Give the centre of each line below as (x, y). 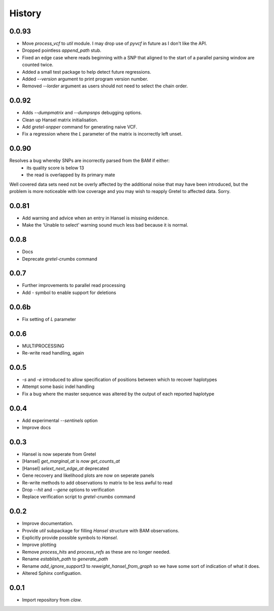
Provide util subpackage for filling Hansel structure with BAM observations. (101, 530)
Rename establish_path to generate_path (65, 559)
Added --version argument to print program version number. (85, 79)
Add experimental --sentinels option (60, 420)
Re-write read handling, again (53, 353)
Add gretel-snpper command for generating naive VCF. (80, 127)
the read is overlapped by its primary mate (71, 175)
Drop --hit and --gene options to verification (68, 490)
